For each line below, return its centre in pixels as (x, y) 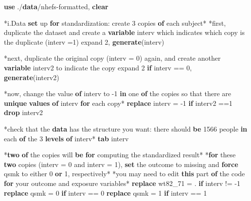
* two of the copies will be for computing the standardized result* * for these (120, 155)
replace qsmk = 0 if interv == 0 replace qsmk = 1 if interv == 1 (106, 193)
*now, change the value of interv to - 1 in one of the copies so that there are (117, 93)
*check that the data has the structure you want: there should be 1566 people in (126, 128)
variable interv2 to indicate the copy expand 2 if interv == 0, (98, 67)
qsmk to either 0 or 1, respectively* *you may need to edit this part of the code (125, 174)
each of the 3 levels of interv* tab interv (66, 138)
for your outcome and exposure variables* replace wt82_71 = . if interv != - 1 (122, 183)
